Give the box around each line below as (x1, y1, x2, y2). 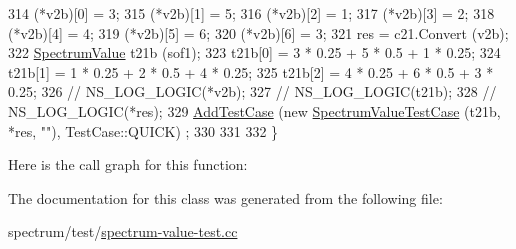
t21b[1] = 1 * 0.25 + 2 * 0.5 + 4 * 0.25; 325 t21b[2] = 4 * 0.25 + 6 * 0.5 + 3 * (8, 61, 494, 82)
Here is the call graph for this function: (8, 154, 248, 175)
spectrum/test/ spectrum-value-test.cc (8, 221, 238, 242)
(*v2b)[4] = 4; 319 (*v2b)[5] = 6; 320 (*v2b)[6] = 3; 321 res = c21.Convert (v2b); (8, 22, 509, 43)
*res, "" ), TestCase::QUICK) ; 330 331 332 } (8, 120, 279, 141)
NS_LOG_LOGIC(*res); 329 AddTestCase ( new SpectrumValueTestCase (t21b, (8, 100, 501, 121)
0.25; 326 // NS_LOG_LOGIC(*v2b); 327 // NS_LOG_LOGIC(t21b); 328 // (8, 81, 497, 102)
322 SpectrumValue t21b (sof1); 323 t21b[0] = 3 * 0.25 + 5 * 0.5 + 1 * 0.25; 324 (8, 42, 501, 63)
